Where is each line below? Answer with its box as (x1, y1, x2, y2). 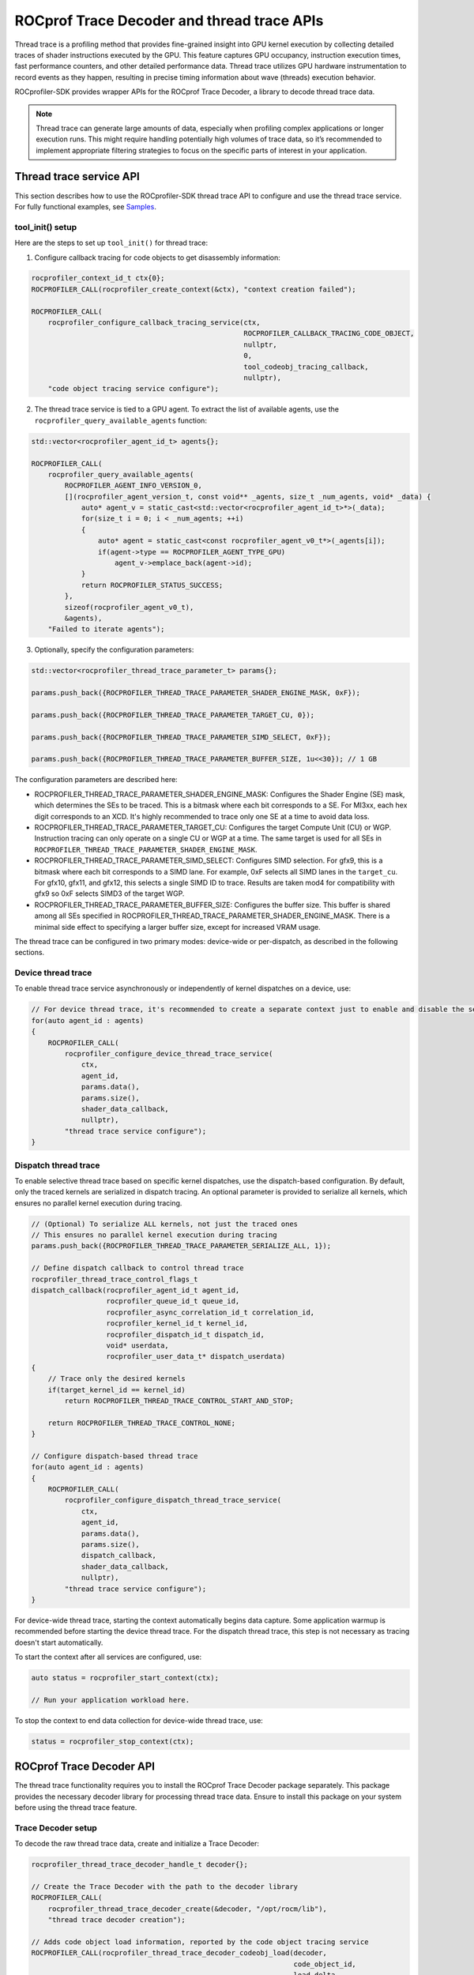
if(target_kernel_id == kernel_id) (47, 1385, 186, 1394)
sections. (14, 948, 45, 957)
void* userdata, (106, 1341, 169, 1350)
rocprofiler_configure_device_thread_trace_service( (64, 1049, 273, 1059)
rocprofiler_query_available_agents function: (34, 416, 207, 425)
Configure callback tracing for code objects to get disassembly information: (34, 253, 280, 262)
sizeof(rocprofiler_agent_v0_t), (64, 603, 194, 611)
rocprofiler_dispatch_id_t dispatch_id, (106, 1330, 265, 1339)
